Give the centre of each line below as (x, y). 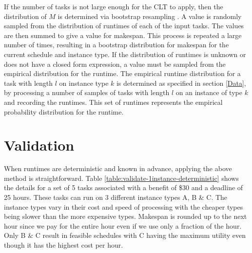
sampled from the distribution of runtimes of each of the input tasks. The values (124, 26)
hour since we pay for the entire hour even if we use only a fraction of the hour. (123, 225)
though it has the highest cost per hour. (64, 245)
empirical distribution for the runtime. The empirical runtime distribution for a (122, 73)
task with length (29, 83)
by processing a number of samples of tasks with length (87, 92)
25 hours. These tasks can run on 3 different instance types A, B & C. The (116, 197)
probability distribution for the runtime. (64, 111)
